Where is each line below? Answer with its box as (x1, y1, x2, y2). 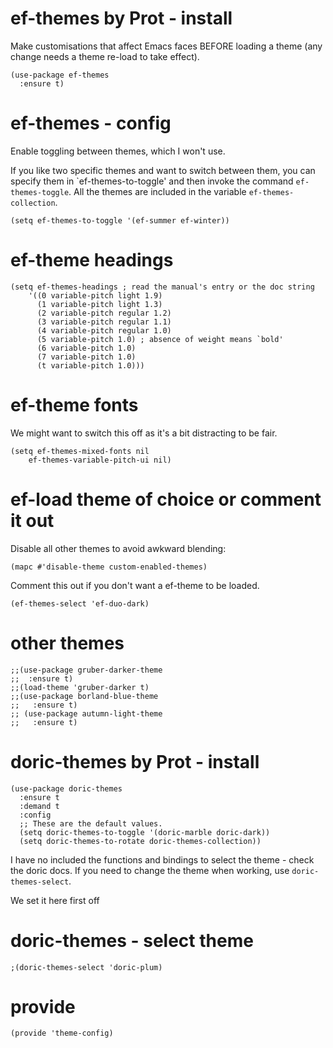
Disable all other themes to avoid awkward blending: (10, 542, 227, 554)
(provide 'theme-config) (10, 1028, 114, 1039)
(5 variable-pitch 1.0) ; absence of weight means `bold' (36, 334, 284, 344)
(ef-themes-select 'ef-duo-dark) (10, 598, 150, 609)
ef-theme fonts (10, 394, 139, 416)
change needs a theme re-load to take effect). (10, 50, 200, 62)
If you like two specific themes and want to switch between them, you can (10, 164, 316, 176)
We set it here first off (10, 894, 100, 906)
